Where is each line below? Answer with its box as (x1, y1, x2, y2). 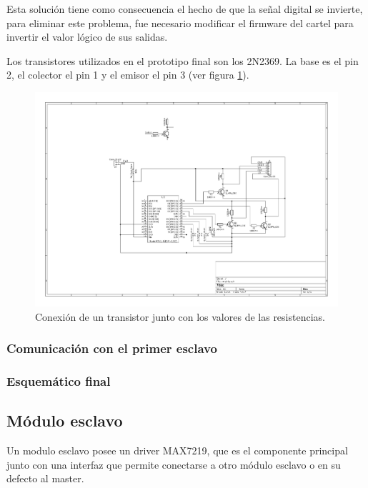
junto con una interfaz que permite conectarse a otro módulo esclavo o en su (6, 457, 341, 472)
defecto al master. (6, 471, 84, 486)
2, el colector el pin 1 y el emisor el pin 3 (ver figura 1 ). (6, 67, 249, 82)
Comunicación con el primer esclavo (6, 339, 217, 357)
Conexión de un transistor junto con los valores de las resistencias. (35, 309, 325, 324)
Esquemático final (6, 372, 111, 389)
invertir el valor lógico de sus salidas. (6, 29, 168, 44)
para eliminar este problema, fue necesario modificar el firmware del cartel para (6, 15, 354, 30)
